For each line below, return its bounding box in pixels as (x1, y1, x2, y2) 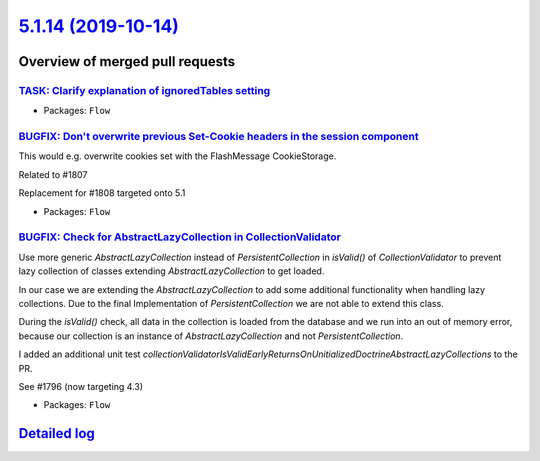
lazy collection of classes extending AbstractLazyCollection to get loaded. (18, 265, 325, 277)
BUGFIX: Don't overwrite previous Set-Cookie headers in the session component (18, 130, 419, 144)
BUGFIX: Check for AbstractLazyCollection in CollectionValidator (18, 230, 342, 244)
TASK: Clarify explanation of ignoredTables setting (18, 83, 271, 97)
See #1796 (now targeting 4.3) (18, 380, 144, 392)
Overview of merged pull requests (18, 53, 236, 70)
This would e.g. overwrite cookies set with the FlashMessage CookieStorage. (18, 150, 337, 162)
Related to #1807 (18, 168, 88, 180)
